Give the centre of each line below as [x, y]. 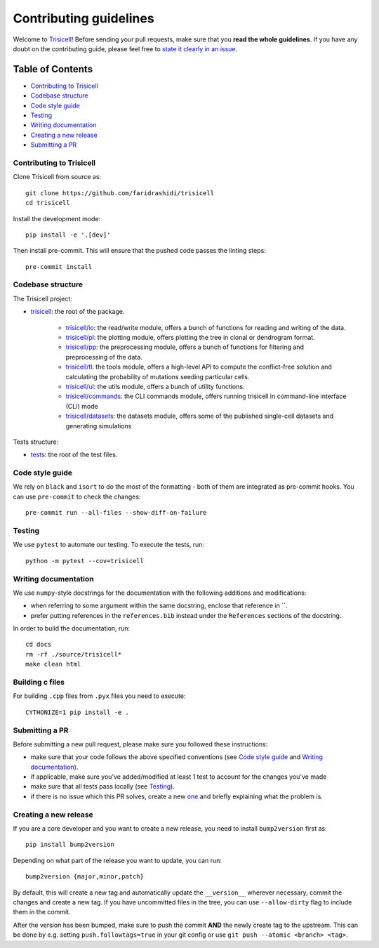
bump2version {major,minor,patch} [85, 877]
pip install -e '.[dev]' [68, 235]
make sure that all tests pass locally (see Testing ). [102, 786]
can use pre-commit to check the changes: [77, 496]
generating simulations [99, 426]
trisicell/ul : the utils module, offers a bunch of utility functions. [155, 386]
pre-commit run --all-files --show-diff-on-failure [116, 513]
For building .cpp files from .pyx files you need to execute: [99, 696]
